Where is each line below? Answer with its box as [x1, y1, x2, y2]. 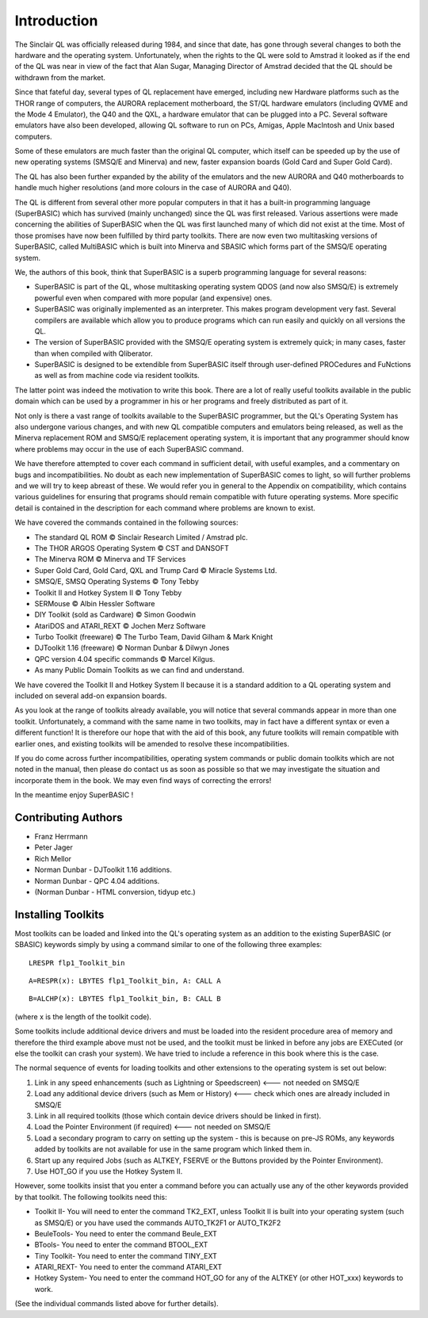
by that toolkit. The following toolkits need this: [14, 1192, 167, 1201]
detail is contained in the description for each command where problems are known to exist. [14, 503, 316, 513]
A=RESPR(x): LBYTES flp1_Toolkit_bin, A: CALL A [29, 976, 221, 986]
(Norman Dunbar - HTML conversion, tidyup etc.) [34, 888, 196, 897]
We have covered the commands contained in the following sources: [14, 518, 239, 527]
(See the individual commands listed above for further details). [14, 1299, 219, 1308]
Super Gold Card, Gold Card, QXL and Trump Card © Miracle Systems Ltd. [34, 565, 277, 575]
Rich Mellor [34, 854, 71, 863]
